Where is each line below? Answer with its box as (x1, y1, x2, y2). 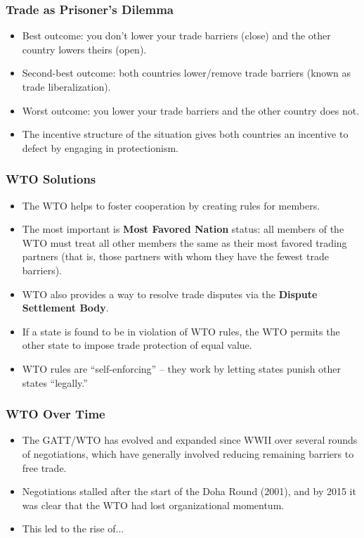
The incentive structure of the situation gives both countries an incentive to (22, 127, 349, 141)
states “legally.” (22, 375, 88, 390)
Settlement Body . (22, 300, 109, 315)
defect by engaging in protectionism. (22, 140, 178, 155)
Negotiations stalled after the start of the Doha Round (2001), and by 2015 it (22, 484, 356, 499)
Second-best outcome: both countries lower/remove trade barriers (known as (22, 65, 351, 80)
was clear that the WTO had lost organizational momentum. (22, 497, 285, 512)
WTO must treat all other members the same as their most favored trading (22, 235, 347, 250)
